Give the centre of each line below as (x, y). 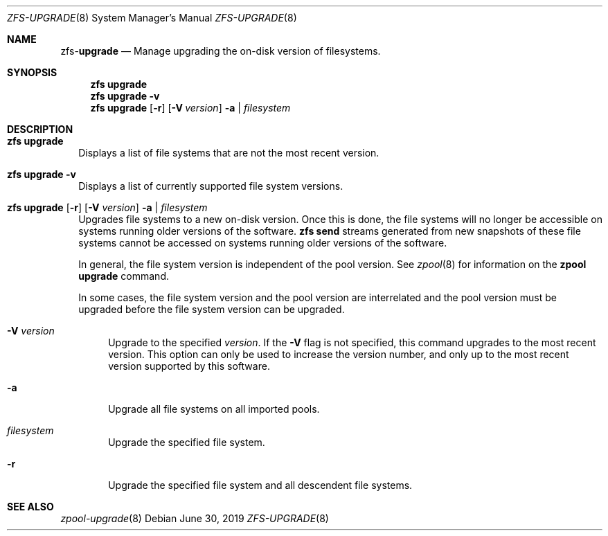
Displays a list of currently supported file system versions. (211, 186)
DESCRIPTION (40, 129)
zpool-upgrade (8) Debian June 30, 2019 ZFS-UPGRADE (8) (195, 518)
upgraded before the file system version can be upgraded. (212, 309)
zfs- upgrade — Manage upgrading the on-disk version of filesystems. (221, 51)
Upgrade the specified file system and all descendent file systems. (260, 485)
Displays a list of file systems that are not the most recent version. (229, 153)
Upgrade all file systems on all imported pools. (214, 409)
